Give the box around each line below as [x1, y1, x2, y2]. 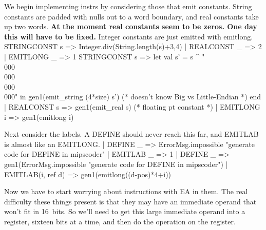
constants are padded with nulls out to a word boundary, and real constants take [4, 11, 259, 22]
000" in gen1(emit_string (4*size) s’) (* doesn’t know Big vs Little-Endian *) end [4, 91, 261, 102]
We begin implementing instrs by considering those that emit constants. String [4, 1, 252, 11]
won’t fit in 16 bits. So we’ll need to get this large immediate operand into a [4, 206, 245, 217]
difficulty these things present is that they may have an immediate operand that [4, 196, 257, 206]
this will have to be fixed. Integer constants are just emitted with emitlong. [4, 31, 253, 41]
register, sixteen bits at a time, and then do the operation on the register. [4, 216, 236, 226]
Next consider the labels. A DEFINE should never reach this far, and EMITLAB [4, 129, 259, 139]
